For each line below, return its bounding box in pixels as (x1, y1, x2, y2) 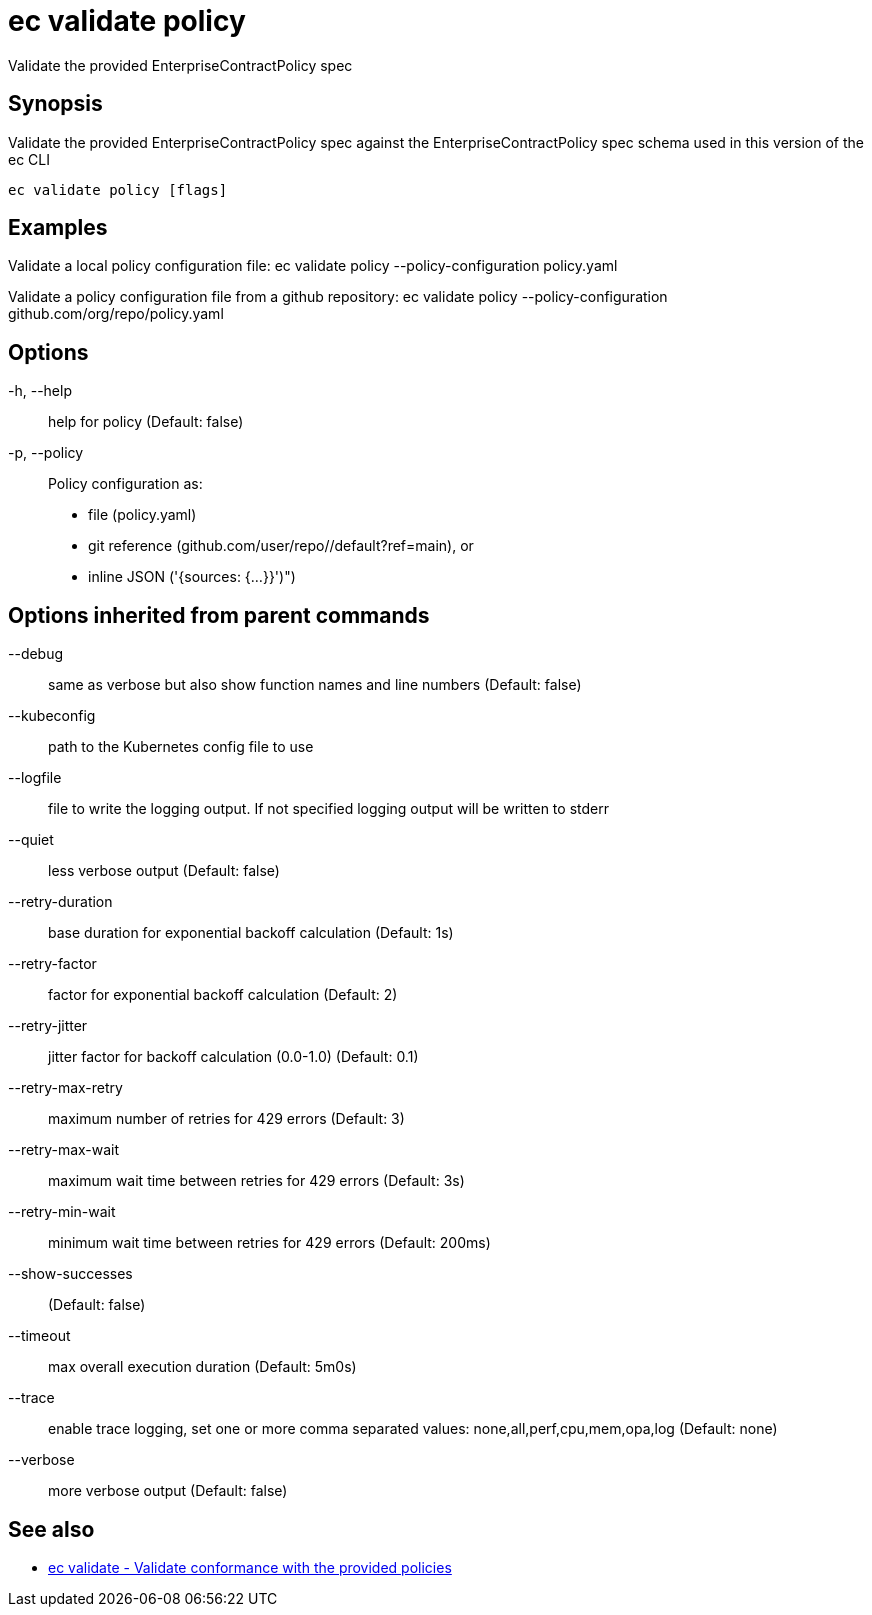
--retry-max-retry (8, 1079, 123, 1097)
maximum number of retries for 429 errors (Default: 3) (48, 1110, 405, 1128)
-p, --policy (8, 444, 84, 462)
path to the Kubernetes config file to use (48, 738, 314, 756)
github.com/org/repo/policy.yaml (8, 305, 224, 323)
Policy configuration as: (48, 475, 203, 493)
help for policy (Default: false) (48, 413, 244, 431)
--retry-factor (8, 955, 97, 973)
